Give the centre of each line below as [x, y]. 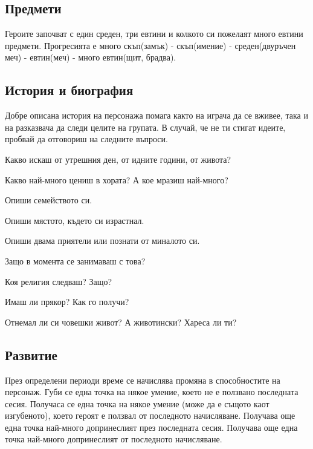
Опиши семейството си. [49, 200]
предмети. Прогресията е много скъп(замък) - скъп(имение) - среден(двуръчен [150, 45]
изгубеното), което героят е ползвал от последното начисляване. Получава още [150, 415]
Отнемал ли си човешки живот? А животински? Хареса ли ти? [121, 322]
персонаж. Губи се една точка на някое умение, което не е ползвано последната [152, 392]
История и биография [69, 90]
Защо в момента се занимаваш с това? [75, 261]
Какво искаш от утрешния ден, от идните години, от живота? [118, 159]
